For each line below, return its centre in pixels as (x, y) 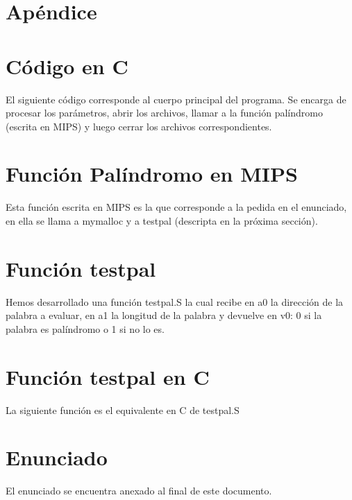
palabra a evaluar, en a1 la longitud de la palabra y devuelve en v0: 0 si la (164, 315)
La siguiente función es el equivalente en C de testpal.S (123, 410)
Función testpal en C (108, 376)
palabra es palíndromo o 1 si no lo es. (85, 328)
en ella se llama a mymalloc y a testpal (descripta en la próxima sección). (162, 221)
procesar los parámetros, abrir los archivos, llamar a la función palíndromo (164, 113)
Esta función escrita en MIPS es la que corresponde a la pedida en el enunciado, (176, 207)
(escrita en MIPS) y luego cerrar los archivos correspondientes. (139, 126)
